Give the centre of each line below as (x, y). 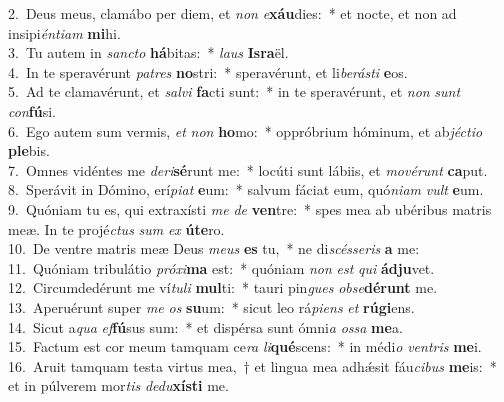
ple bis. (29, 150)
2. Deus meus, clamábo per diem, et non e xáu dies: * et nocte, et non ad (232, 13)
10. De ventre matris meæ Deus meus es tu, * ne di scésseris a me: (214, 248)
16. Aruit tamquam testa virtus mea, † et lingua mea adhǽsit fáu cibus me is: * (252, 365)
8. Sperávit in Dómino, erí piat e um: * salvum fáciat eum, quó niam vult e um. (246, 189)
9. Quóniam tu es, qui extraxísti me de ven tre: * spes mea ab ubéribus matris (250, 208)
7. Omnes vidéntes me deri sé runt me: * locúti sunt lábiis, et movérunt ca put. (248, 169)
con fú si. (32, 110)
